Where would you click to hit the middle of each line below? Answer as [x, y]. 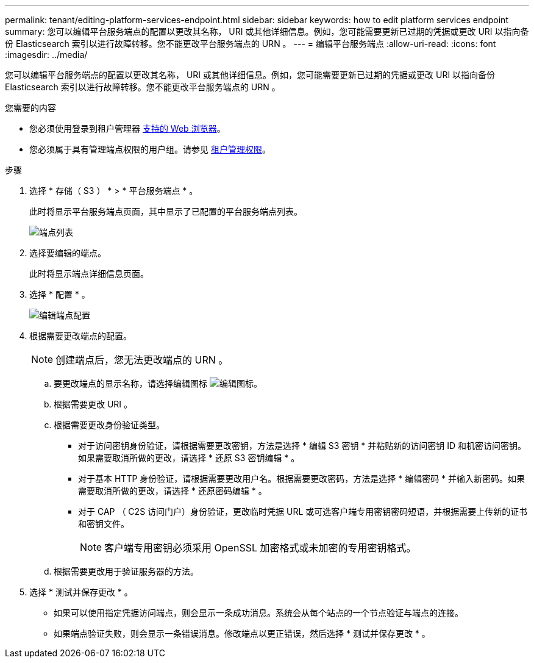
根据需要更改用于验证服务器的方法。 [126, 571]
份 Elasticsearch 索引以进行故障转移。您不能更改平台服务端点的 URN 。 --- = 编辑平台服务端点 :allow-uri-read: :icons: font [251, 44]
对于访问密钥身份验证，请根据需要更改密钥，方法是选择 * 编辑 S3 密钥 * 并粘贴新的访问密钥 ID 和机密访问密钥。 [302, 446]
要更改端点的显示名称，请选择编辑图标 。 [158, 383]
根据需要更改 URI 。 [93, 404]
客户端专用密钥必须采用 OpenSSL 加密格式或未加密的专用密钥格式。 [260, 548]
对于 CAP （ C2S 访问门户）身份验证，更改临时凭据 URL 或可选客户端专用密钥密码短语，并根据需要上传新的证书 [303, 511]
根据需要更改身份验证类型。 [109, 425]
